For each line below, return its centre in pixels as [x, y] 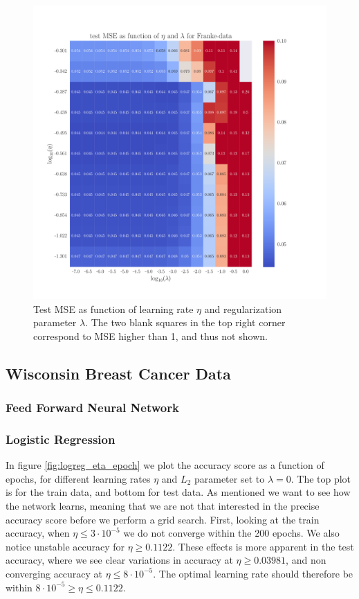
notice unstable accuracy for [65, 546]
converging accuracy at [54, 573]
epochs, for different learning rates [78, 478]
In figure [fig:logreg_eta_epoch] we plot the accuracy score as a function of [165, 465]
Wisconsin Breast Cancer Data [118, 373]
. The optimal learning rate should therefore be [253, 573]
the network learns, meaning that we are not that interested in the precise [163, 506]
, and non [306, 560]
